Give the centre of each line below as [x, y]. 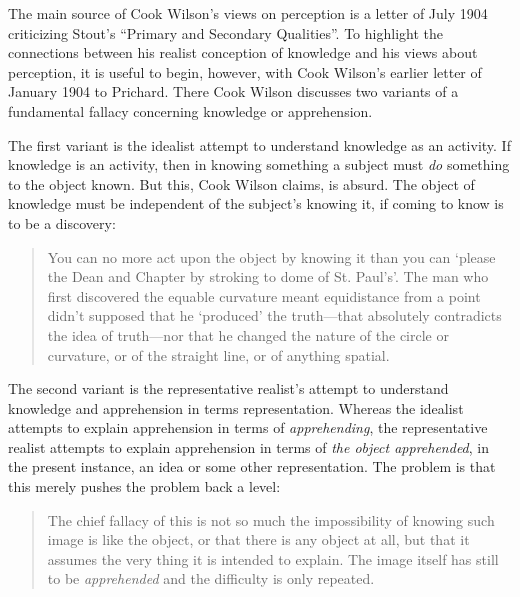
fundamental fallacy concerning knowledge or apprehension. [190, 110]
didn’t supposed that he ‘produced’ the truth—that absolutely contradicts [274, 315]
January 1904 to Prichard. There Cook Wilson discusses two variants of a [233, 91]
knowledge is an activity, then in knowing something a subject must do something [259, 164]
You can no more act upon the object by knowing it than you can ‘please [271, 256]
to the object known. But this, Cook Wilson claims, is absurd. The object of [241, 183]
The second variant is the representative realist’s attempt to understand [228, 388]
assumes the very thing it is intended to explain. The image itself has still [273, 558]
